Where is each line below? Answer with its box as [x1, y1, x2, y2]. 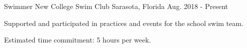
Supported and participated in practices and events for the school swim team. [4, 17, 244, 28]
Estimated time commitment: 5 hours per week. [4, 34, 151, 45]
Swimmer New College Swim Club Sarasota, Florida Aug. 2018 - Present [4, 1, 228, 11]
